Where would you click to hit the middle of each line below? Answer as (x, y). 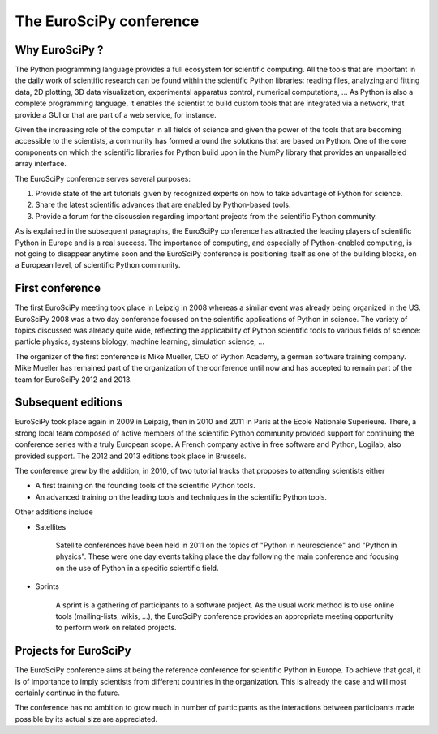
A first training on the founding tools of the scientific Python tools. (145, 486)
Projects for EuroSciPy (73, 651)
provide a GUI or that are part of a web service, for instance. (116, 114)
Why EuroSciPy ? (59, 50)
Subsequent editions (69, 403)
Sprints (47, 586)
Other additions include (54, 512)
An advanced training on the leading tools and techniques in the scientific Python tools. (181, 497)
